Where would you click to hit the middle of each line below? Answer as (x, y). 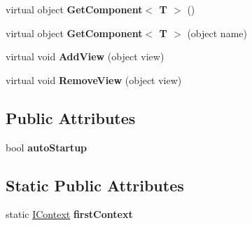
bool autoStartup (47, 147)
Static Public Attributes (95, 185)
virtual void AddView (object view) (85, 56)
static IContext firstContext (69, 214)
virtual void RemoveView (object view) (94, 80)
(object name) (217, 33)
